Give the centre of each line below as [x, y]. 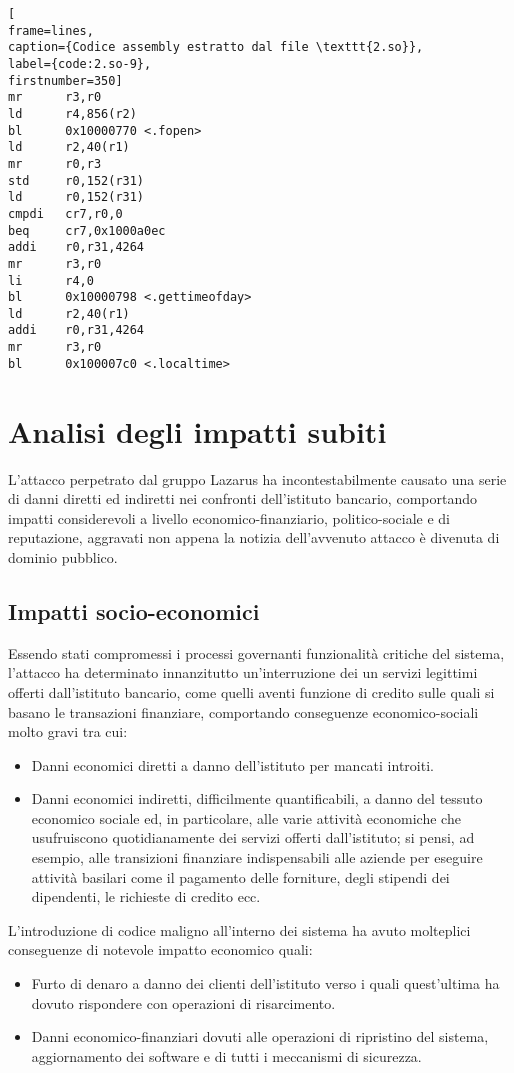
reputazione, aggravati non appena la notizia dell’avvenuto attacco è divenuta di [254, 537]
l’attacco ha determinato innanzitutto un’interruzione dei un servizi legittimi [243, 672]
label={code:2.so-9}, [80, 63]
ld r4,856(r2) [72, 113]
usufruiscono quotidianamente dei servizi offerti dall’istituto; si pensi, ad [253, 837]
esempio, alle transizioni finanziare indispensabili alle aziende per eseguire [257, 857]
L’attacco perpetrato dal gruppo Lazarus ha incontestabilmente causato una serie [257, 478]
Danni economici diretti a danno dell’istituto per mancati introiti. [232, 764]
